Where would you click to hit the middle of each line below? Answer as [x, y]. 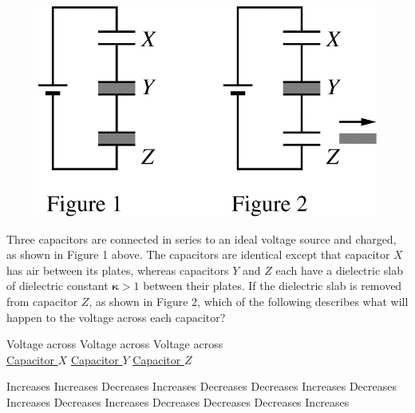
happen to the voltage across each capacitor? [116, 317]
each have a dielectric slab [339, 270]
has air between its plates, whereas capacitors [118, 270]
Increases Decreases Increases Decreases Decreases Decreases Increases [178, 402]
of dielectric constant [57, 286]
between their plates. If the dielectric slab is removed [273, 286]
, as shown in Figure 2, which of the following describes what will [249, 302]
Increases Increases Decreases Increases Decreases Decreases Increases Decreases [202, 386]
